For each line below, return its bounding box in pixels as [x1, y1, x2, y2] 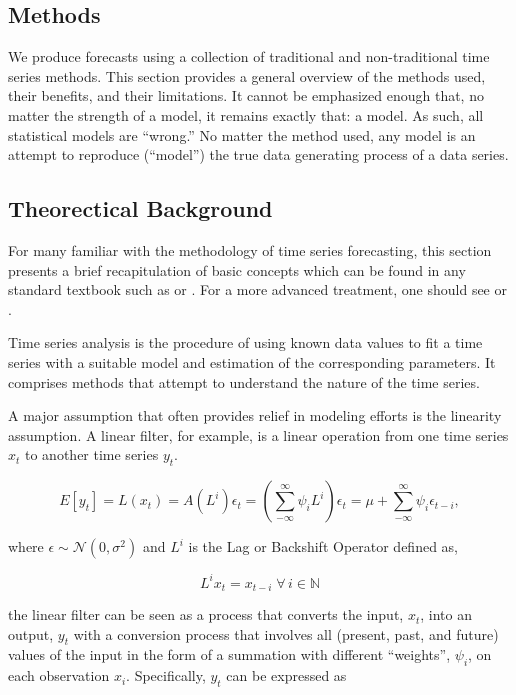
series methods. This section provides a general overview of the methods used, [8, 65, 486, 86]
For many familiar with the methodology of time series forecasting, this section [8, 239, 492, 260]
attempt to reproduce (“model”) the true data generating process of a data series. [8, 144, 509, 165]
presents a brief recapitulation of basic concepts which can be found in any [8, 259, 466, 280]
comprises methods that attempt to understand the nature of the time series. [8, 371, 480, 392]
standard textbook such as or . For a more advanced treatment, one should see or [8, 279, 507, 300]
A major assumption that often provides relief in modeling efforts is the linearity [8, 405, 502, 426]
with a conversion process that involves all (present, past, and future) [73, 623, 499, 644]
